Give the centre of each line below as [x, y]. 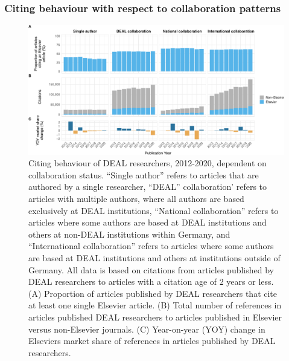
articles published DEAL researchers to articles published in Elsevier [155, 317]
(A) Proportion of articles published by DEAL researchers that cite [153, 293]
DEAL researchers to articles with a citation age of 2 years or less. [151, 281]
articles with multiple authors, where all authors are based [136, 199]
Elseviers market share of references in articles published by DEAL [152, 341]
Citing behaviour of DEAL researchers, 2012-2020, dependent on [148, 163]
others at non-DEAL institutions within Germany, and [129, 234]
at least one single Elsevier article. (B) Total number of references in [155, 305]
